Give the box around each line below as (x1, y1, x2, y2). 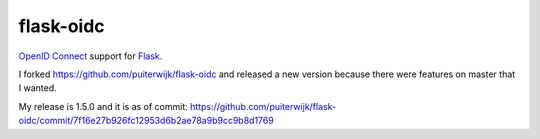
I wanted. (18, 82, 57, 94)
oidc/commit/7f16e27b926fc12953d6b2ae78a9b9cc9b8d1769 (18, 115, 274, 127)
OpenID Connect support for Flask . (18, 50, 163, 62)
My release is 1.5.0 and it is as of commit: (18, 100, 189, 112)
